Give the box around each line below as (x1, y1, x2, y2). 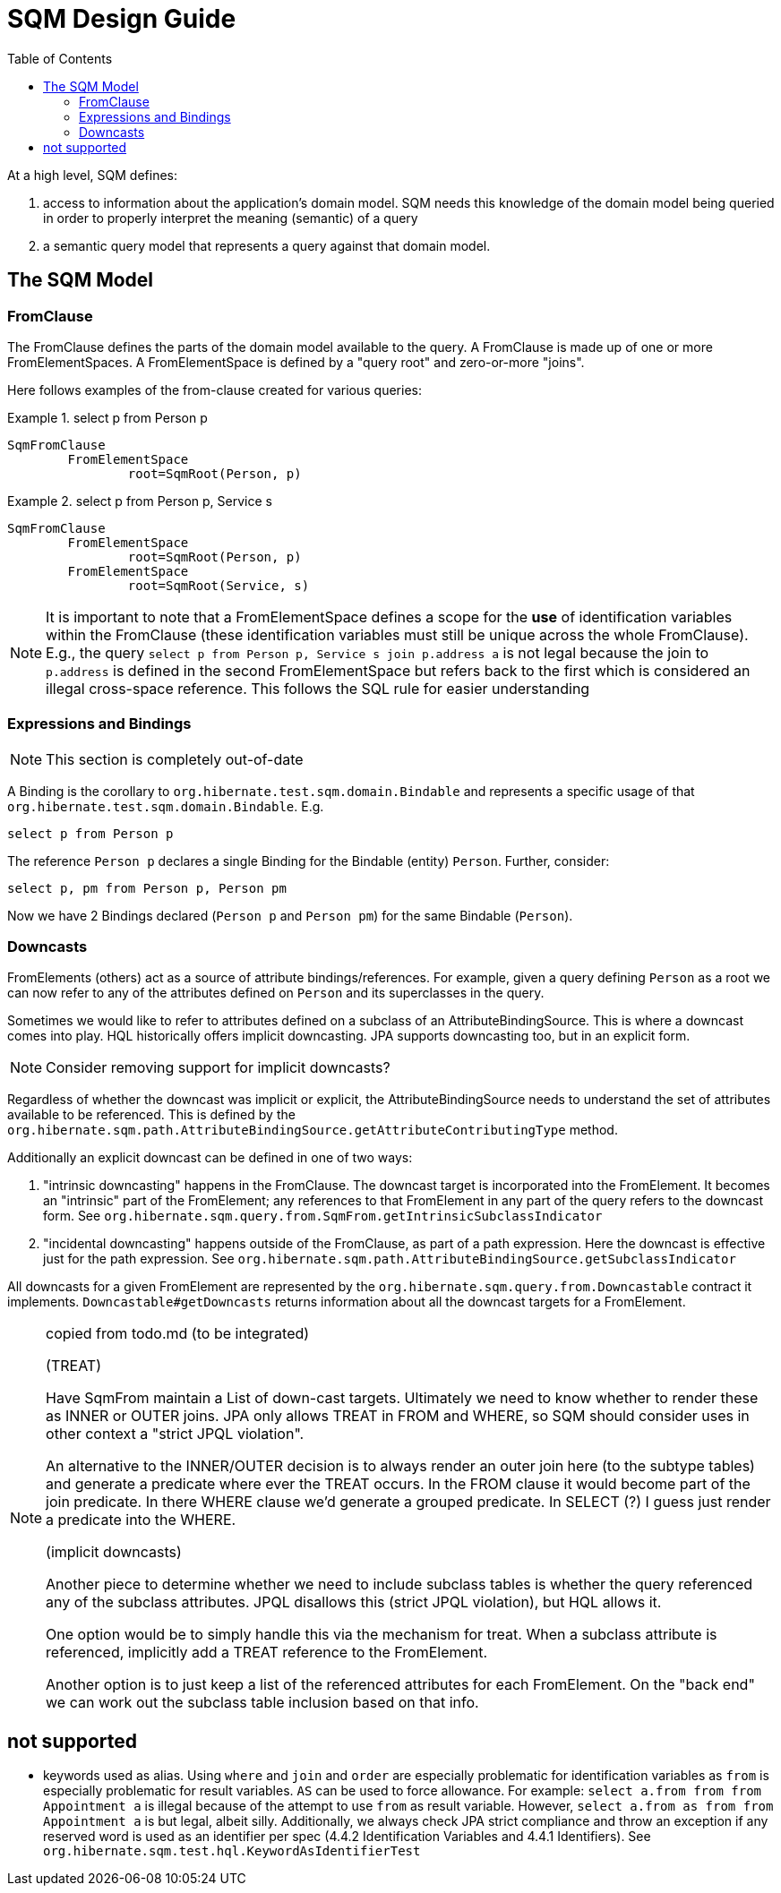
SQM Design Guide (7, 4, 236, 34)
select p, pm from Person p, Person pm (7, 880, 287, 895)
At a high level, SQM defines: (7, 167, 178, 183)
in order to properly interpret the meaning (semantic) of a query (43, 210, 418, 226)
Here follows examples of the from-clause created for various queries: (7, 381, 422, 398)
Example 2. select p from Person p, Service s (7, 493, 272, 509)
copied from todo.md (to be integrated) (46, 1324, 310, 1343)
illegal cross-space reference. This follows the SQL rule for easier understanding (46, 679, 590, 698)
